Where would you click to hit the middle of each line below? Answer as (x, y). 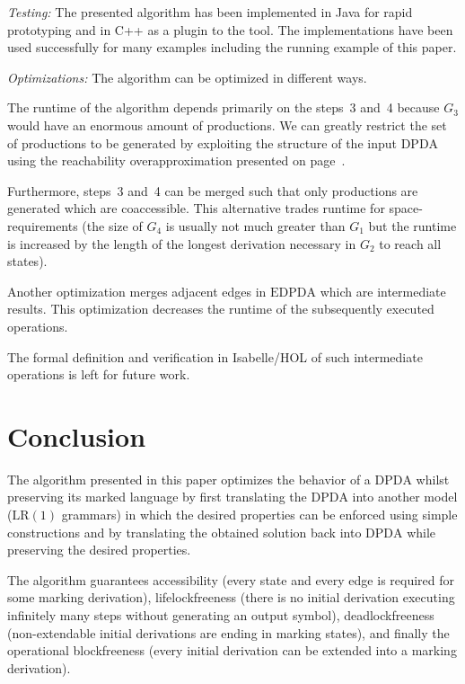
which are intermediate (383, 291)
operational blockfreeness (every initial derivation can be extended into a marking (232, 650)
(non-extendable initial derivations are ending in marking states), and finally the (228, 632)
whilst (433, 479)
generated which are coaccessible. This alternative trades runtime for (196, 208)
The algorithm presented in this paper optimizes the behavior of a (189, 479)
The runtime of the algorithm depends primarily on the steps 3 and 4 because (224, 107)
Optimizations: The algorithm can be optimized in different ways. (187, 77)
